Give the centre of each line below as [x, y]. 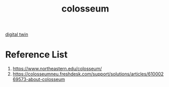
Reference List [36, 55]
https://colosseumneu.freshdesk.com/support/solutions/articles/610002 [88, 74]
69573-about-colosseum [39, 79]
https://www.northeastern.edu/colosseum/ [57, 69]
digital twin [17, 34]
